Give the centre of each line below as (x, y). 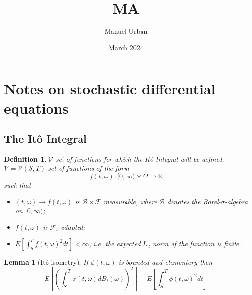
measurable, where (130, 201)
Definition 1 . (25, 158)
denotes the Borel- (194, 201)
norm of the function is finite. (197, 243)
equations (36, 108)
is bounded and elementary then (165, 262)
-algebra (236, 201)
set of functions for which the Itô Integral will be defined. (140, 158)
